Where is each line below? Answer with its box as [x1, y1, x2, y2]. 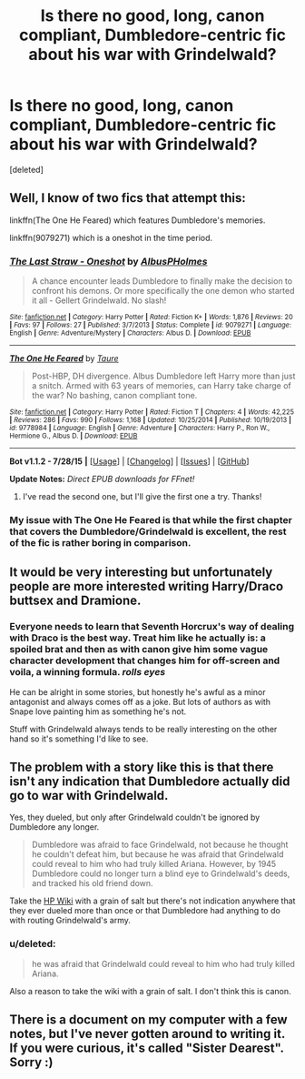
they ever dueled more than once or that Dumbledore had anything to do [9, 905, 281, 916]
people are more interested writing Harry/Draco [9, 579, 284, 594]
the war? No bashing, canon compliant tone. [31, 390, 198, 401]
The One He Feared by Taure [9, 353, 120, 364]
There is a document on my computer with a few [9, 1012, 288, 1028]
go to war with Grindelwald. [9, 788, 169, 803]
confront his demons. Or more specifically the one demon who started [31, 286, 295, 297]
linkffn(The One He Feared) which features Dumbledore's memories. [9, 215, 266, 226]
